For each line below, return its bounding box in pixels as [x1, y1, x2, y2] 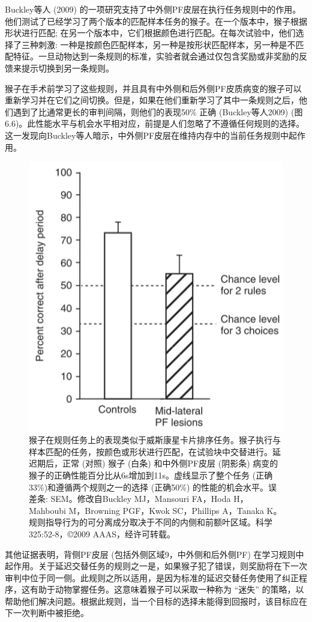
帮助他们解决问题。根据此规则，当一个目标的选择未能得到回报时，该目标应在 [5, 594, 307, 607]
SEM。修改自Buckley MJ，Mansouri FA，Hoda [50, 492, 231, 505]
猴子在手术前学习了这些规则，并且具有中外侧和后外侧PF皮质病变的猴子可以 [5, 82, 302, 94]
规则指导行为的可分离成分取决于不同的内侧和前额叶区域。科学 [29, 516, 272, 528]
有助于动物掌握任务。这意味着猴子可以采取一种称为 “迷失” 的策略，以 [29, 583, 304, 596]
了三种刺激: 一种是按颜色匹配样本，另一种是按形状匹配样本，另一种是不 [13, 38, 296, 50]
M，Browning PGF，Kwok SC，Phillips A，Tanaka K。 [68, 504, 282, 516]
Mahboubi [29, 504, 66, 516]
